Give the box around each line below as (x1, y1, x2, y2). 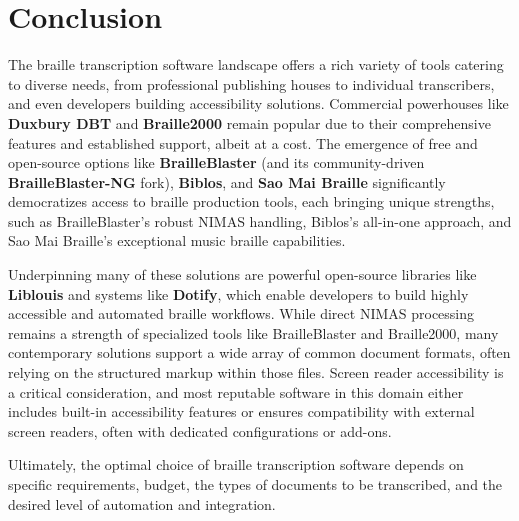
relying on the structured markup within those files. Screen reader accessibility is (8, 362, 504, 383)
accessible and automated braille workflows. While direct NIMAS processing (8, 303, 475, 324)
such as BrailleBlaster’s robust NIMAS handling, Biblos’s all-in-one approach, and (8, 210, 512, 231)
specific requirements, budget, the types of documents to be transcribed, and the (8, 474, 503, 494)
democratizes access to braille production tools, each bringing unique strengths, (8, 191, 495, 212)
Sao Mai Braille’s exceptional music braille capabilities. (8, 230, 346, 251)
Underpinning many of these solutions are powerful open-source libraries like (8, 264, 477, 285)
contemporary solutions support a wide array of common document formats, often (8, 342, 511, 363)
